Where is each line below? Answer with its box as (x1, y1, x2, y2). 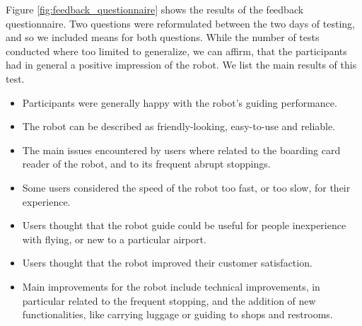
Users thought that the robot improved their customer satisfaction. (22, 255, 313, 270)
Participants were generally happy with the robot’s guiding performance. (22, 95, 337, 110)
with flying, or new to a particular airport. (22, 231, 206, 246)
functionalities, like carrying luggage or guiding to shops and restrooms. (22, 307, 333, 322)
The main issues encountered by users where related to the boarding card (22, 142, 341, 157)
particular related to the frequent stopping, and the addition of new (22, 293, 316, 308)
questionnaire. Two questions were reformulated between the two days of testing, (6, 16, 356, 30)
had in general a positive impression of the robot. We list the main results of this (6, 57, 357, 72)
